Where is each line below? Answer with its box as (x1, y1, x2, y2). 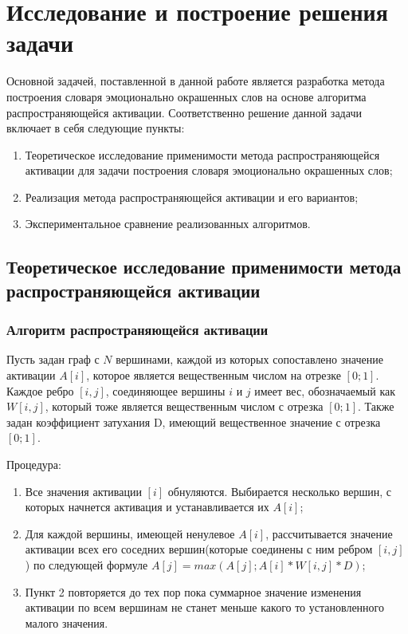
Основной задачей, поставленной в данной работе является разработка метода (6, 73, 385, 89)
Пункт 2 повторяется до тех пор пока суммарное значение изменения (25, 583, 362, 600)
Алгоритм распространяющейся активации (6, 320, 269, 340)
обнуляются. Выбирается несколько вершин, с (167, 482, 391, 499)
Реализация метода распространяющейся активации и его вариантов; (25, 188, 359, 205)
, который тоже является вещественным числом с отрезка (45, 398, 324, 415)
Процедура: (6, 456, 61, 473)
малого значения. (25, 614, 108, 631)
